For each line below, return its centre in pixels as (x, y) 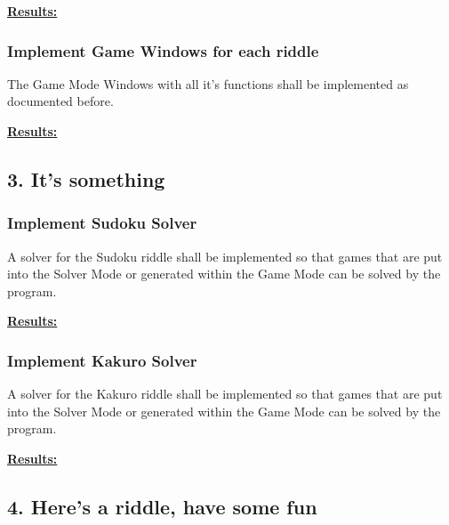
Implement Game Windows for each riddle (163, 50)
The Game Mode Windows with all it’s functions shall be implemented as (208, 83)
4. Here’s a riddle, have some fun (162, 506)
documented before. (60, 101)
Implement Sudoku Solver (102, 223)
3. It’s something (86, 178)
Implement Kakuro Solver (102, 360)
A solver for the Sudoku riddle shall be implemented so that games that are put (225, 256)
